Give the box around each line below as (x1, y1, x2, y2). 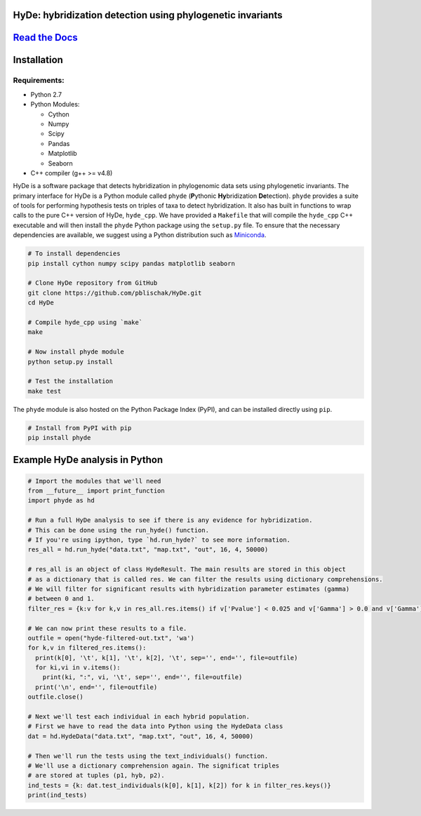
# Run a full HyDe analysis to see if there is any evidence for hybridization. (27, 516, 313, 524)
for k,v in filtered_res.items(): (27, 644, 147, 652)
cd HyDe (27, 299, 54, 307)
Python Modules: (30, 100, 80, 109)
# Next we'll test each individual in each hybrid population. (27, 713, 250, 721)
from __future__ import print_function (27, 487, 165, 495)
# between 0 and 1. (27, 595, 95, 603)
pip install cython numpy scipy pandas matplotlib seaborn (27, 260, 235, 267)
